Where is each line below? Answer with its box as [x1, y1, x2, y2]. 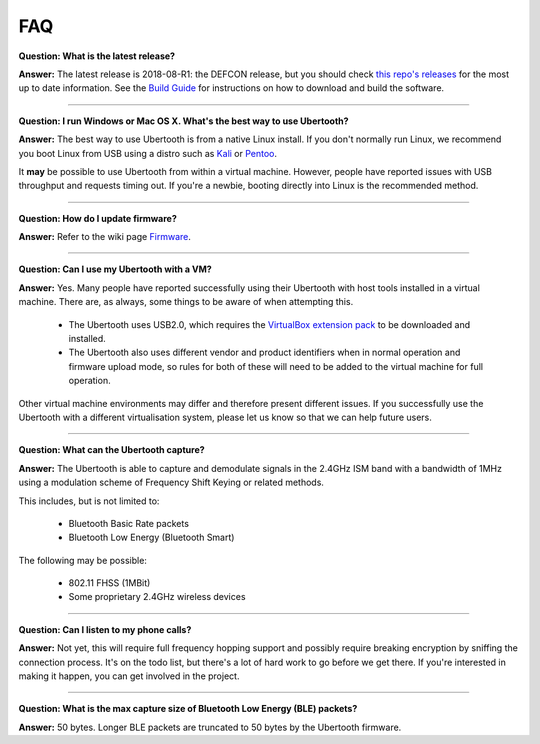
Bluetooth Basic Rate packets [68, 517, 190, 529]
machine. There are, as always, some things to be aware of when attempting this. [18, 296, 354, 308]
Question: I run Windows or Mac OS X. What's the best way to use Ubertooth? [18, 115, 349, 127]
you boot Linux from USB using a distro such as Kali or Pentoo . [18, 147, 278, 159]
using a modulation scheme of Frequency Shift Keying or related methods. [18, 476, 325, 489]
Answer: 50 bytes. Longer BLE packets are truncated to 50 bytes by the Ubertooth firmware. [18, 721, 402, 733]
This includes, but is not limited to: [18, 495, 160, 507]
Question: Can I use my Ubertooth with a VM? [18, 263, 212, 275]
